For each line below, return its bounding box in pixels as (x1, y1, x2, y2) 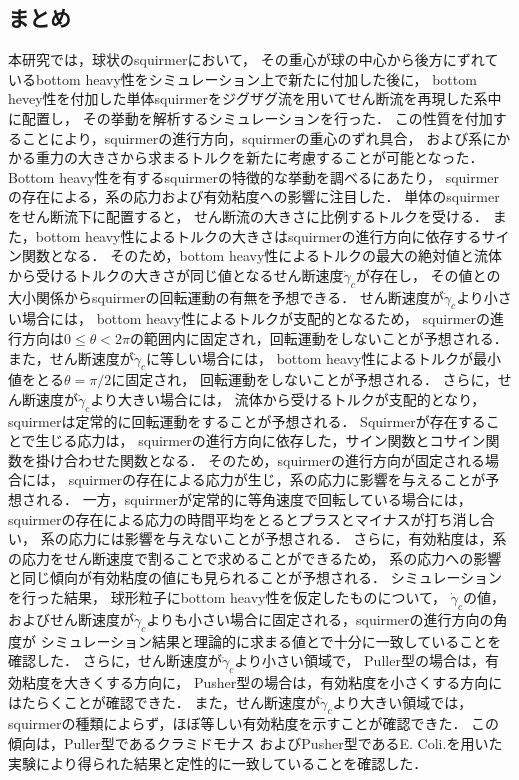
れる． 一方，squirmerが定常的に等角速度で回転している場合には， (35, 489, 472, 510)
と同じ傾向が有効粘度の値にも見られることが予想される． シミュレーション (8, 567, 503, 588)
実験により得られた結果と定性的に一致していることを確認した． (8, 752, 428, 773)
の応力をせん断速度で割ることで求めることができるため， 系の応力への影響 (8, 547, 502, 568)
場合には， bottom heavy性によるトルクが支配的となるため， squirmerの (21, 308, 491, 329)
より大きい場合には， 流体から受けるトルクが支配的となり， (90, 388, 486, 409)
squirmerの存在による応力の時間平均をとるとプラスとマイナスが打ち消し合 (8, 508, 495, 529)
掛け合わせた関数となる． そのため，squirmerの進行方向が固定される (35, 449, 485, 470)
